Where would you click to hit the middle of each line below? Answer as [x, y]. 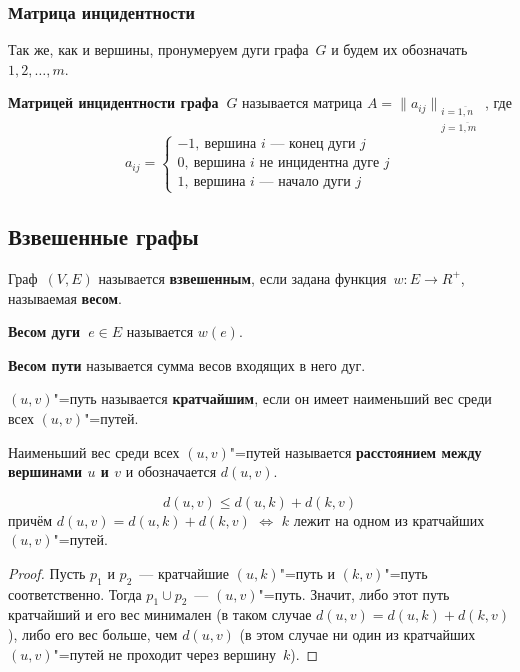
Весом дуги [44, 331]
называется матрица [302, 102]
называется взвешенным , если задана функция [242, 277]
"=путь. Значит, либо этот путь [354, 593]
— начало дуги [305, 182]
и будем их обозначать [399, 49]
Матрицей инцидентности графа [113, 102]
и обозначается [171, 471]
